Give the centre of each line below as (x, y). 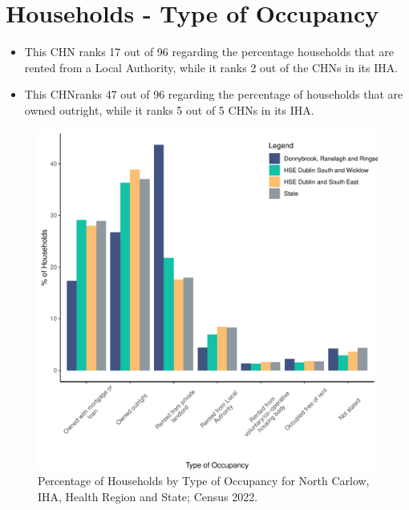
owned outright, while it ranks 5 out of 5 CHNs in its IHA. (169, 109)
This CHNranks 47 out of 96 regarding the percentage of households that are (214, 94)
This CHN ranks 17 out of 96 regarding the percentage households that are (209, 52)
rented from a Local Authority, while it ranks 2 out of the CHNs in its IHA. (211, 67)
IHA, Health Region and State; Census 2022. (148, 496)
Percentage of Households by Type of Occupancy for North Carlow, (204, 481)
